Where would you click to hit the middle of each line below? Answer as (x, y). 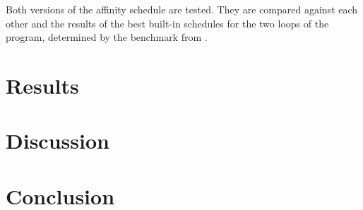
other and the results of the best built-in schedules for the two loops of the (167, 23)
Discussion (58, 141)
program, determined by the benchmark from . (107, 37)
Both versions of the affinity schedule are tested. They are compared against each (182, 9)
